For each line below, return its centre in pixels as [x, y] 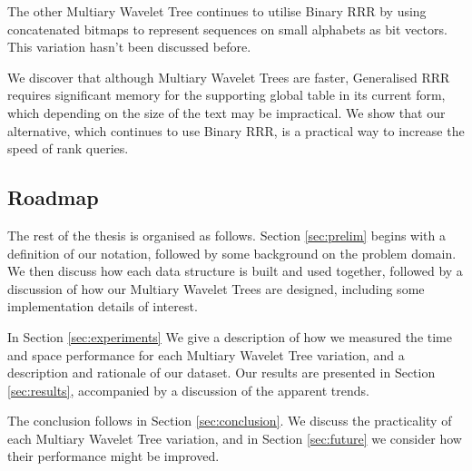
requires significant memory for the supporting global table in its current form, [226, 95]
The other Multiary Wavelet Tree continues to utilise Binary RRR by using [217, 11]
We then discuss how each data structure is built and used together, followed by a [235, 271]
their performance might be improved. [113, 456]
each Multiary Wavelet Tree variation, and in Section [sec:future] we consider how [235, 438]
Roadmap [53, 197]
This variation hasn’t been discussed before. [129, 47]
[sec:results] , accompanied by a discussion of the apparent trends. [188, 390]
